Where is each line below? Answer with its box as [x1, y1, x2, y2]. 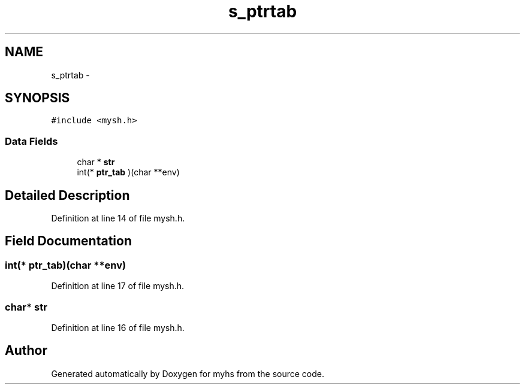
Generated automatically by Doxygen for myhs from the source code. [51, 368, 324, 379]
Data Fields [5, 135, 58, 147]
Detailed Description [5, 187, 130, 203]
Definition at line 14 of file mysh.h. [51, 213, 185, 224]
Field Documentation [5, 233, 132, 249]
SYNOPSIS [5, 90, 70, 106]
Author [5, 343, 47, 358]
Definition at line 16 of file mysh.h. [51, 323, 185, 333]
